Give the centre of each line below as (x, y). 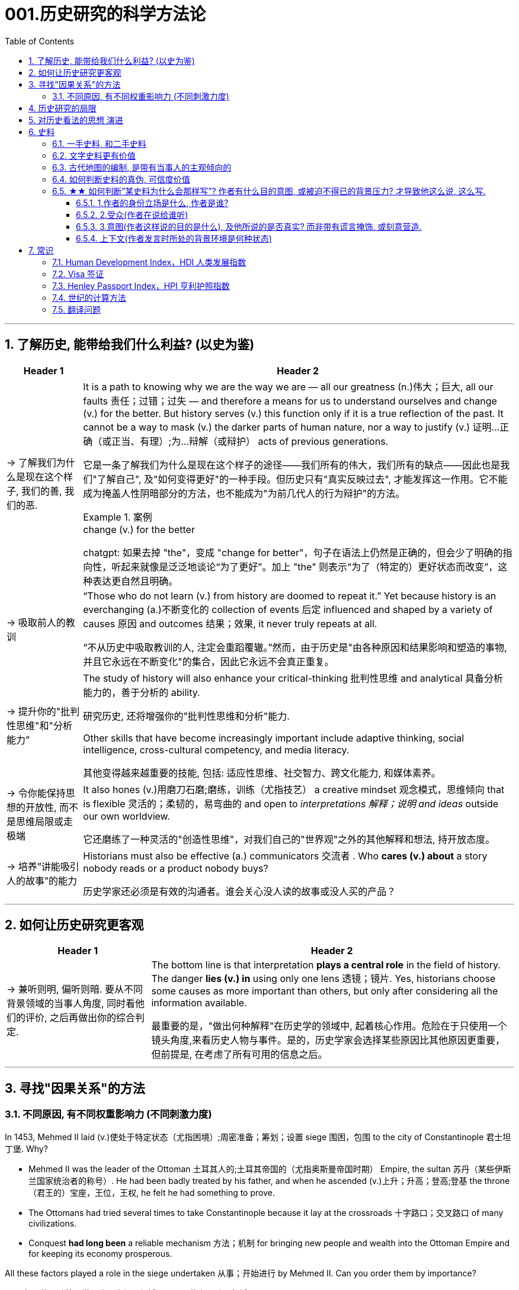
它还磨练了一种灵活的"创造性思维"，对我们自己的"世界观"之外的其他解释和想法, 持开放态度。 (289, 839)
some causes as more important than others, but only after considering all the (325, 991)
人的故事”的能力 (42, 880)
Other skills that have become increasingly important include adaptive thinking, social (274, 738)
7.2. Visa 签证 (78, 274)
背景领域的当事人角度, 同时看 (71, 1004)
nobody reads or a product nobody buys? (176, 868)
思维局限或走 (45, 821)
